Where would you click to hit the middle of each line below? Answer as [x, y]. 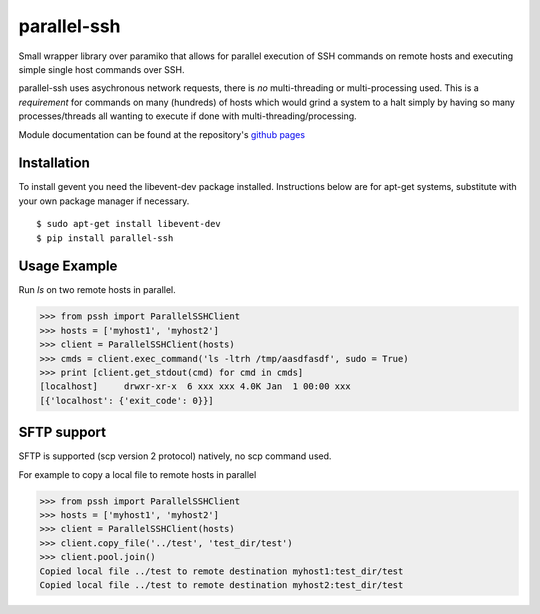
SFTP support [62, 432]
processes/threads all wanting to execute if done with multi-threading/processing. [187, 116]
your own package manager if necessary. [104, 201]
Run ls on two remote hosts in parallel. [97, 290]
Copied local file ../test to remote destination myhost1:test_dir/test [221, 571]
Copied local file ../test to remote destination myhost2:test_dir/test [221, 585]
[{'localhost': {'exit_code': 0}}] [126, 400]
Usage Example [68, 266]
